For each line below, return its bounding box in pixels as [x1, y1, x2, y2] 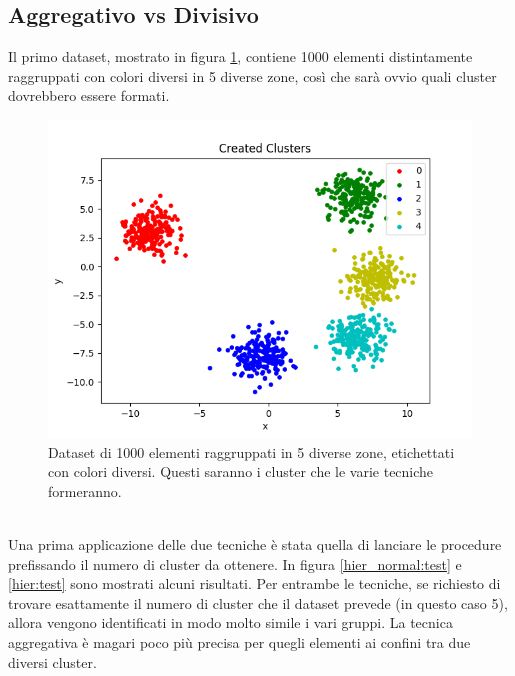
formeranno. [48, 480, 122, 501]
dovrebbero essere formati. [8, 85, 170, 106]
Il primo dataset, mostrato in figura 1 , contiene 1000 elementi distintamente [8, 46, 473, 67]
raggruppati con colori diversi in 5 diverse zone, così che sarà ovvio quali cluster [8, 65, 497, 86]
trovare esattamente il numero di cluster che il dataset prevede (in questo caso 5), [8, 592, 508, 613]
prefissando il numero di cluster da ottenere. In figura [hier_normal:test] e [8, 553, 462, 574]
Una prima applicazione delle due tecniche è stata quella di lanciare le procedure [8, 533, 502, 554]
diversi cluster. [8, 651, 97, 672]
